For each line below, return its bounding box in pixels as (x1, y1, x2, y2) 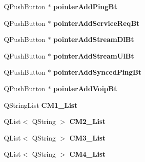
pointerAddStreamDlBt (53, 34, 134, 44)
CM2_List (69, 116, 106, 126)
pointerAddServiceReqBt (53, 18, 140, 28)
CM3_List (69, 132, 106, 142)
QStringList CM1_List (4, 100, 78, 110)
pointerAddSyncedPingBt (53, 67, 142, 77)
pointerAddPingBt (53, 1, 117, 11)
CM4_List (69, 149, 106, 159)
